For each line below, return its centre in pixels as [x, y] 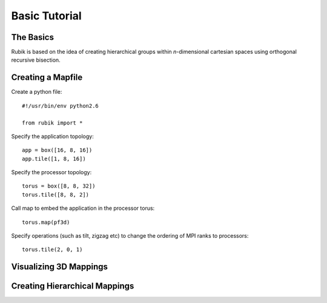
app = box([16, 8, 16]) [57, 150]
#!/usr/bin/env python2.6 [61, 106]
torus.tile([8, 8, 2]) [56, 194]
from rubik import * [52, 123]
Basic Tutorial [46, 16]
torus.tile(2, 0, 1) [52, 250]
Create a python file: [37, 92]
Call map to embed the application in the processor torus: [83, 208]
